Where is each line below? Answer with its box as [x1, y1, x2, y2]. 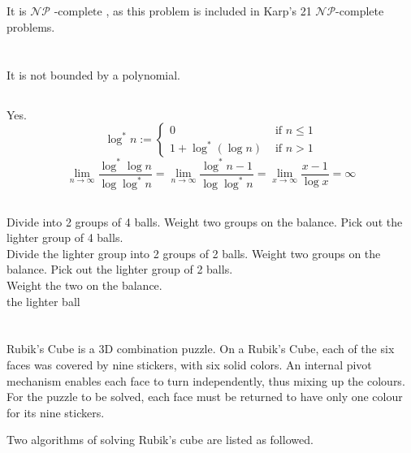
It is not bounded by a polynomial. [6, 66, 181, 83]
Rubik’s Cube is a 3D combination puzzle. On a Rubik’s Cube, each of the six [6, 340, 395, 357]
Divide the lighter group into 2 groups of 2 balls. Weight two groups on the [6, 244, 381, 261]
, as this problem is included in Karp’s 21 [106, 2, 312, 19]
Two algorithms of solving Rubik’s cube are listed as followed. [6, 431, 314, 448]
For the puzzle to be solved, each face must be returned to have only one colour [6, 388, 403, 405]
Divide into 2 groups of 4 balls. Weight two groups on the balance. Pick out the [6, 213, 403, 230]
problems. [6, 18, 55, 35]
